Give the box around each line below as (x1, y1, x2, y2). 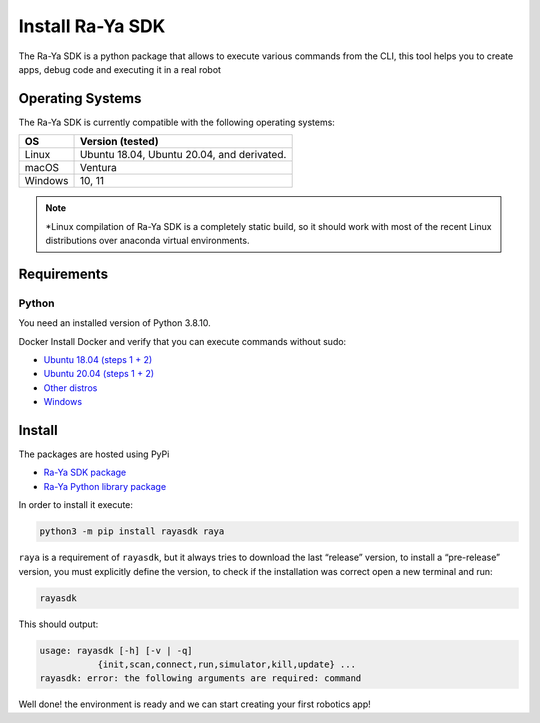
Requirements (18, 265, 109, 282)
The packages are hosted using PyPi (18, 448, 170, 460)
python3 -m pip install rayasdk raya (39, 526, 225, 537)
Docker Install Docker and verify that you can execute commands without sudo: (18, 335, 347, 347)
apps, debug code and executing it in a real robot (18, 63, 222, 75)
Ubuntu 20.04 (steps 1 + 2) (43, 368, 155, 380)
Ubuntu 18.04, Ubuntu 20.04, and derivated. (79, 148, 287, 162)
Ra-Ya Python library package (43, 480, 167, 492)
